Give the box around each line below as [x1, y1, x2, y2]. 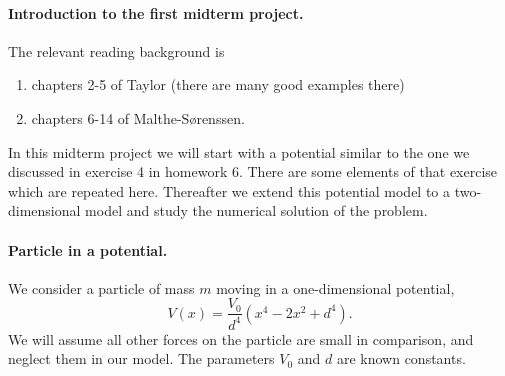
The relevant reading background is [8, 40, 225, 61]
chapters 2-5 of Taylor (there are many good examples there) [31, 74, 405, 95]
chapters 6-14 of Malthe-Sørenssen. [31, 107, 245, 128]
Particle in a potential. [8, 239, 168, 260]
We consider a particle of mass [8, 277, 195, 298]
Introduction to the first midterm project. [8, 2, 304, 23]
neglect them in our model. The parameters [8, 348, 275, 369]
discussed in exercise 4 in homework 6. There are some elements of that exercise [8, 161, 498, 182]
